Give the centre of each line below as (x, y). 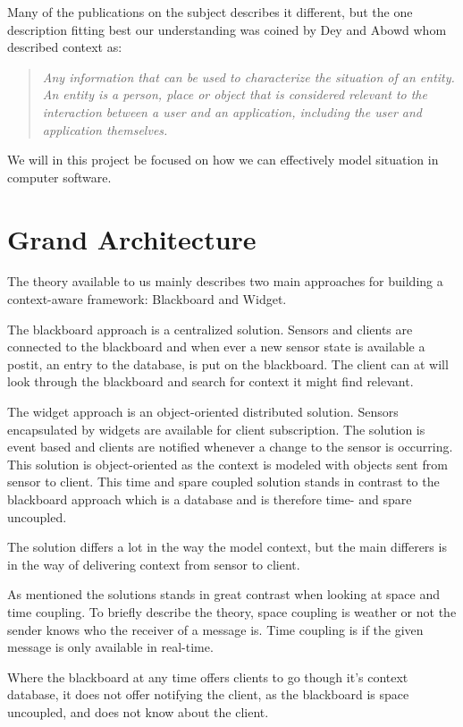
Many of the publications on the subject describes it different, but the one (210, 12)
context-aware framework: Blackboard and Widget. (147, 299)
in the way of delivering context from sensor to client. (154, 564)
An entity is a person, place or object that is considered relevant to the (235, 94)
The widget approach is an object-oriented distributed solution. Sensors (203, 412)
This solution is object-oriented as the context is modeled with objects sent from (227, 464)
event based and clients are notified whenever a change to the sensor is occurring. (230, 447)
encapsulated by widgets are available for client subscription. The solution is (216, 429)
